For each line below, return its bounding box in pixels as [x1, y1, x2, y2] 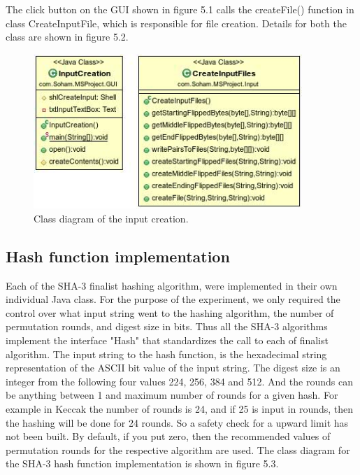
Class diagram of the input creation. [34, 211, 189, 225]
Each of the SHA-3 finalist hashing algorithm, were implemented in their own [6, 278, 338, 292]
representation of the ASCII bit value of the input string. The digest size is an [6, 360, 340, 375]
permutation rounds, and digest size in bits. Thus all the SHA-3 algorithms [6, 319, 328, 334]
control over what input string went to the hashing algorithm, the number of [6, 305, 334, 320]
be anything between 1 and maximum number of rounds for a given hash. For [6, 388, 338, 402]
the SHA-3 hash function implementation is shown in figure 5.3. [6, 456, 279, 471]
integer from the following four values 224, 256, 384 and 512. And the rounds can [6, 374, 353, 388]
